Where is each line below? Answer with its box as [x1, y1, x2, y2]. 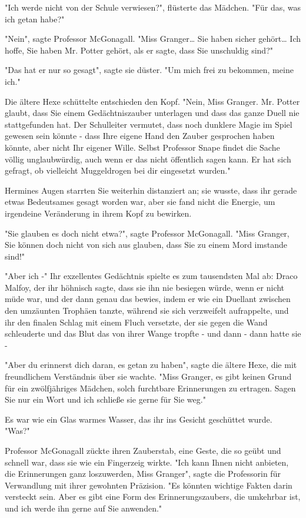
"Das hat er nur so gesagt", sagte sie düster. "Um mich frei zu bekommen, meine [5, 64, 294, 76]
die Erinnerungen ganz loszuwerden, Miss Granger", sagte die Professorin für [5, 467, 281, 480]
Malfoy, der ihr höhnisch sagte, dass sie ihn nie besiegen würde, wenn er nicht [5, 281, 285, 293]
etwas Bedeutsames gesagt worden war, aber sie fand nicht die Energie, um [5, 195, 275, 208]
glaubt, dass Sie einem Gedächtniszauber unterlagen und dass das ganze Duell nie [5, 107, 300, 119]
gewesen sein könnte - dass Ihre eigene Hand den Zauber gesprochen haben [5, 129, 275, 142]
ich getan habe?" [5, 12, 65, 25]
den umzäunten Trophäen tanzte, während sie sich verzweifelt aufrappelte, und [5, 304, 289, 317]
